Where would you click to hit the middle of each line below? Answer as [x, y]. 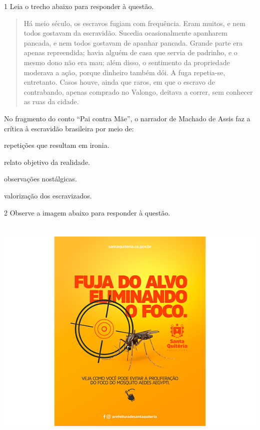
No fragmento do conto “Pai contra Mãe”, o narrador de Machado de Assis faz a [127, 118]
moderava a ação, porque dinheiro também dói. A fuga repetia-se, [124, 72]
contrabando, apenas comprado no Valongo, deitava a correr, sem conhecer [138, 91]
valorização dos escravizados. [48, 195]
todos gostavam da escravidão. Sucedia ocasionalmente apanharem [125, 33]
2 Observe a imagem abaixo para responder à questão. [87, 212]
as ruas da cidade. [51, 101]
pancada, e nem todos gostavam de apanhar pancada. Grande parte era [133, 42]
